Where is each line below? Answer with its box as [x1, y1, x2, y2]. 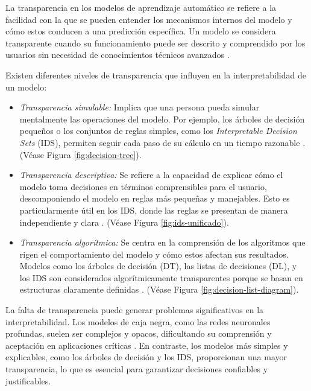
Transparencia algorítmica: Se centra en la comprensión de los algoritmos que [19, 236, 306, 249]
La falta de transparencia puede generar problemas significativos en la [5, 304, 264, 316]
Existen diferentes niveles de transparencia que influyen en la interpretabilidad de [5, 68, 306, 81]
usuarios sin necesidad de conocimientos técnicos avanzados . [5, 48, 230, 61]
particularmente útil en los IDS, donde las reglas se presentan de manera [19, 203, 288, 216]
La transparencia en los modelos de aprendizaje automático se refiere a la [5, 1, 277, 13]
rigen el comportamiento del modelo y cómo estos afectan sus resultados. [19, 247, 289, 260]
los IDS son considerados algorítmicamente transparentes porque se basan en [19, 271, 303, 284]
